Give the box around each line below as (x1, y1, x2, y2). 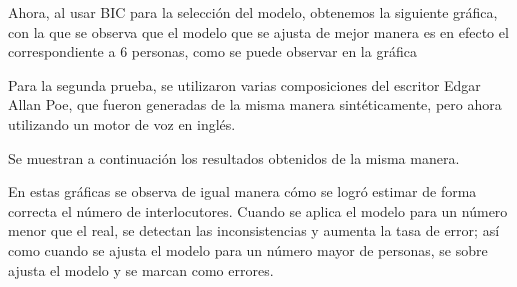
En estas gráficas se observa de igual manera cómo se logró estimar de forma (8, 181, 477, 202)
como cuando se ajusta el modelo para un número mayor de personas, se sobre (8, 239, 488, 260)
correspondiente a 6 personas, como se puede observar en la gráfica (8, 41, 417, 62)
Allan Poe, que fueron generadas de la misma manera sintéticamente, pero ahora (8, 94, 502, 115)
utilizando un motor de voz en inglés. (8, 113, 236, 134)
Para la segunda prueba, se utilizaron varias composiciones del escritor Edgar (8, 74, 481, 95)
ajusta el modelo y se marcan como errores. (8, 259, 274, 280)
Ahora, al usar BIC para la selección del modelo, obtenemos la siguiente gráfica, (8, 2, 498, 22)
